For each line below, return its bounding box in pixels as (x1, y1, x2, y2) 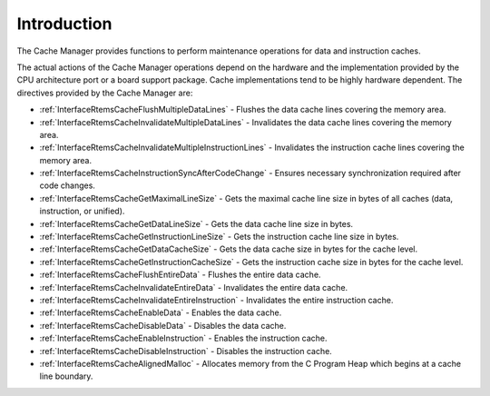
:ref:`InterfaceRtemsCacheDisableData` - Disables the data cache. (39, 320, 287, 331)
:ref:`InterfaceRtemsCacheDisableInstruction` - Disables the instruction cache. (39, 345, 333, 356)
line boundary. (39, 371, 93, 381)
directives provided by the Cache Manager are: (16, 87, 193, 98)
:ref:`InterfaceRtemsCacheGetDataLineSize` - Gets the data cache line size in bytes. (39, 218, 354, 229)
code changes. (39, 180, 95, 191)
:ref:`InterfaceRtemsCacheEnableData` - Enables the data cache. (39, 307, 282, 318)
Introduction (16, 14, 113, 34)
